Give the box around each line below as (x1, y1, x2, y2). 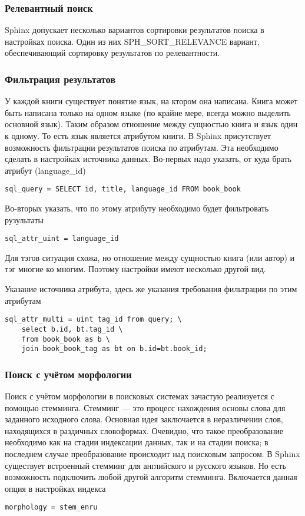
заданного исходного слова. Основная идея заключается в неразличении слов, (5, 413, 283, 425)
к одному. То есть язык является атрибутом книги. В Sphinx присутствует (5, 130, 271, 141)
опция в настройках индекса (5, 482, 106, 494)
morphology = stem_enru (5, 503, 98, 512)
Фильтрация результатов (5, 71, 116, 86)
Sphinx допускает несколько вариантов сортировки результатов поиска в (5, 24, 264, 36)
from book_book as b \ (21, 335, 110, 343)
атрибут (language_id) (5, 164, 86, 176)
